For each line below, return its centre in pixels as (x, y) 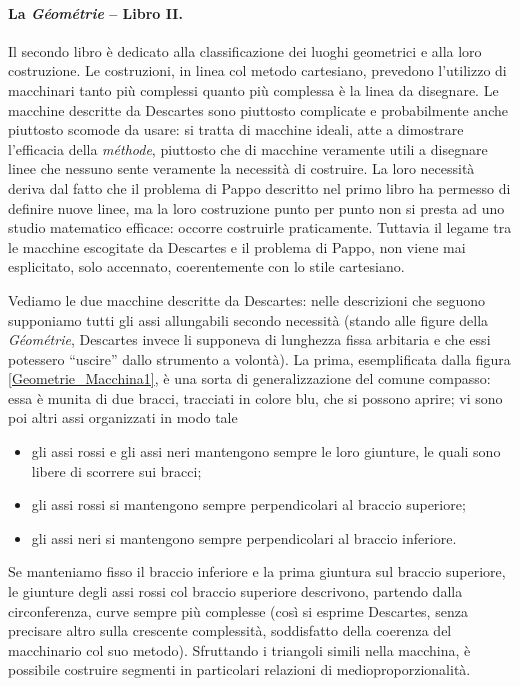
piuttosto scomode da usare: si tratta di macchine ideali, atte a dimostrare (236, 129)
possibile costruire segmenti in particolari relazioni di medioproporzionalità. (239, 669)
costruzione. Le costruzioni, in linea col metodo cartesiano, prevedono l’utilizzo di (257, 70)
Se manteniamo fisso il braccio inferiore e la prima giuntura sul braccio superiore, (257, 571)
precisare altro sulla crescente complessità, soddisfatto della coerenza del (230, 630)
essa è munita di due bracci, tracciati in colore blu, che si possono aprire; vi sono (255, 397)
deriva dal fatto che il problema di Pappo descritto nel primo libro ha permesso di (259, 187)
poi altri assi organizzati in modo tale (123, 417)
